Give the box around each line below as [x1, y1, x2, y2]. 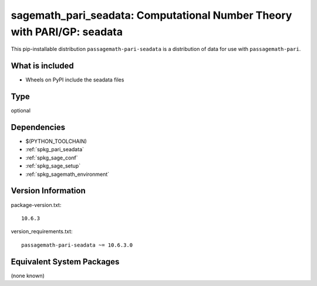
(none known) [11, 272, 45, 279]
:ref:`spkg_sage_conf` [25, 154, 79, 161]
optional [11, 107, 31, 114]
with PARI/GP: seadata [11, 25, 123, 38]
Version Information [11, 186, 86, 196]
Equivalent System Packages [11, 257, 120, 267]
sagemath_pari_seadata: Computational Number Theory [11, 9, 292, 22]
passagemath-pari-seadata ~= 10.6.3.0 [21, 241, 133, 248]
